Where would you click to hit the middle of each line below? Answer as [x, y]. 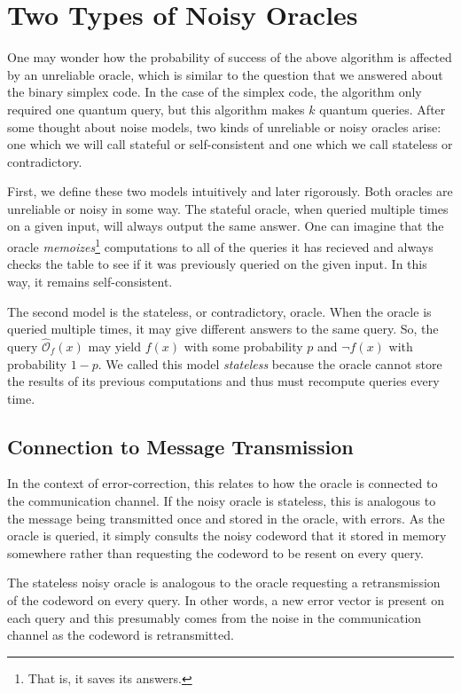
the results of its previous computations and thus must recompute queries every [223, 381]
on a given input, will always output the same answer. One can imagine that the [226, 226]
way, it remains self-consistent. [90, 281]
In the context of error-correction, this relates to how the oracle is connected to [223, 483]
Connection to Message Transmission [180, 446]
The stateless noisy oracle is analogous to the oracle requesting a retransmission [224, 583]
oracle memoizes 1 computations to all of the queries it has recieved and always [220, 245]
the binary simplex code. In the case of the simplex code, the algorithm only [215, 92]
